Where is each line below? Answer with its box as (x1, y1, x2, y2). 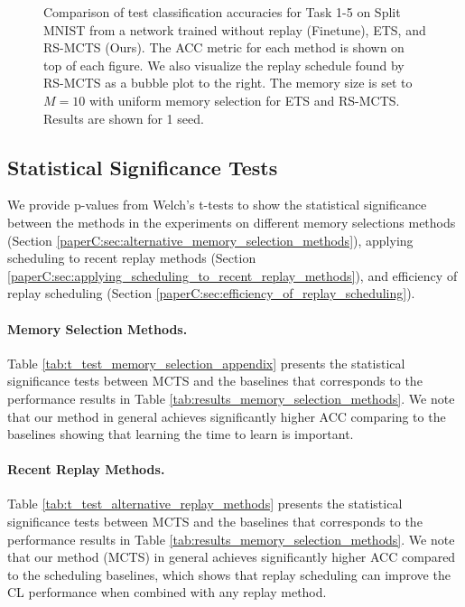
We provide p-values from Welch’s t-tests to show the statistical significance (7, 195, 427, 214)
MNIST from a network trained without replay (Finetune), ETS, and (43, 20, 426, 39)
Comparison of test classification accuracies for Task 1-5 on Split (43, 3, 401, 21)
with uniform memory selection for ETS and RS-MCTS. (88, 90, 400, 109)
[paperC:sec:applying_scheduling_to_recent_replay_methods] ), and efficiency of (7, 266, 458, 285)
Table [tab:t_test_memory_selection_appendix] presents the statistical (7, 353, 405, 372)
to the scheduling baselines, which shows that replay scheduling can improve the (7, 565, 451, 584)
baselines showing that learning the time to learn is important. (7, 425, 354, 444)
